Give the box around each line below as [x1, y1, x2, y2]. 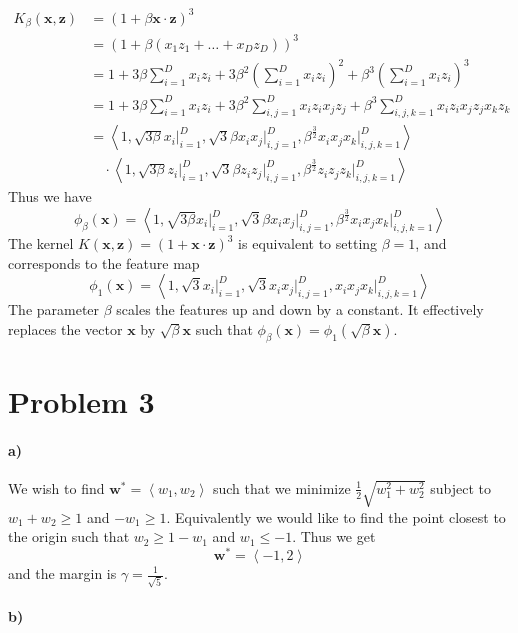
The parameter [8, 299, 100, 320]
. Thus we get [292, 526, 376, 547]
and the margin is [8, 563, 117, 583]
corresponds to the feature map [8, 252, 200, 273]
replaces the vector [8, 318, 123, 339]
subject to [430, 477, 491, 498]
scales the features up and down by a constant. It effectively [116, 299, 484, 320]
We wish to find [8, 477, 105, 498]
